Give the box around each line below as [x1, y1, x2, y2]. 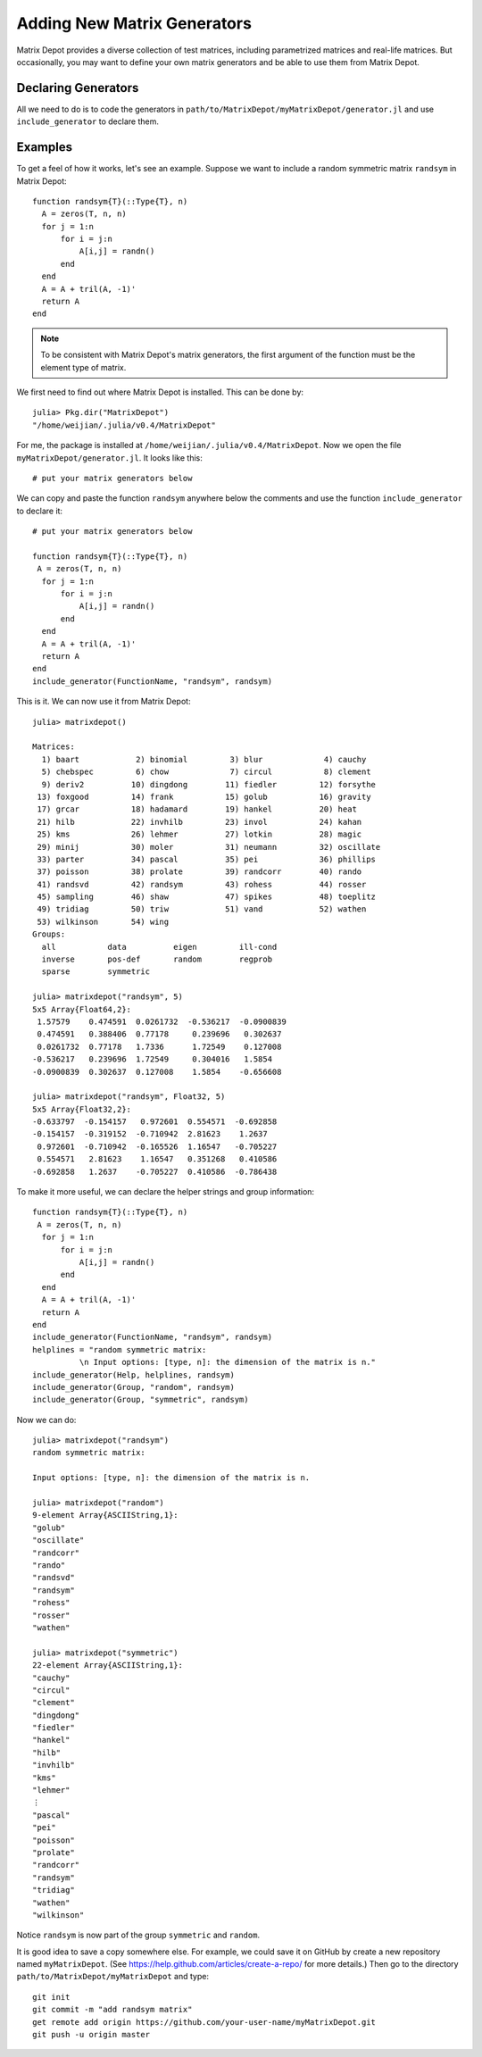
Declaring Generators [16, 80, 139, 96]
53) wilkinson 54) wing [37, 916, 170, 927]
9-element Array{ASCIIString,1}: [32, 1510, 179, 1520]
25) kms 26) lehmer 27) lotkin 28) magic [37, 829, 362, 839]
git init [32, 1992, 71, 2002]
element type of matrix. [40, 362, 127, 372]
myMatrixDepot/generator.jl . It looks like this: [16, 452, 203, 463]
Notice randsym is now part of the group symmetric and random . [16, 1929, 261, 1941]
